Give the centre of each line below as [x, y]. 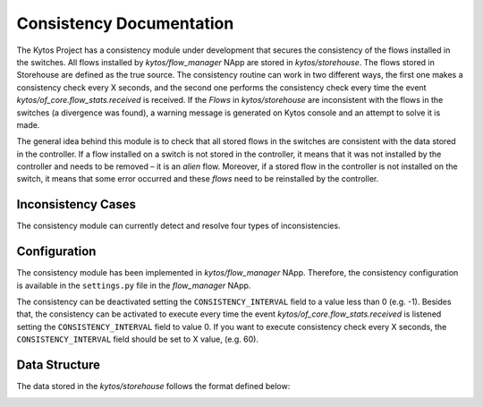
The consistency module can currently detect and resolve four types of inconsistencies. [178, 226]
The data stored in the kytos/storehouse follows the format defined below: [153, 386]
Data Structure [59, 365]
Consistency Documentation [125, 23]
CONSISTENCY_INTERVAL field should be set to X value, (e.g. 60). [138, 339]
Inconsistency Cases [76, 204]
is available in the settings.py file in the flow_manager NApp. [134, 285]
